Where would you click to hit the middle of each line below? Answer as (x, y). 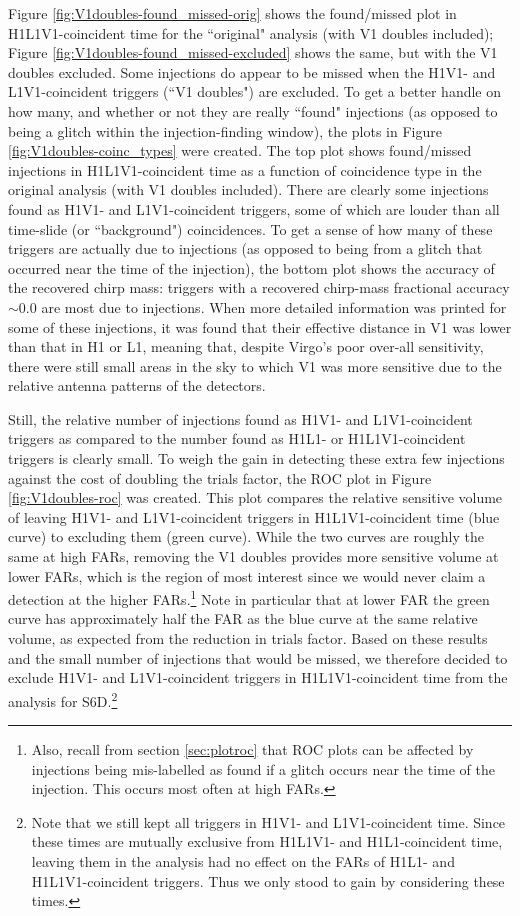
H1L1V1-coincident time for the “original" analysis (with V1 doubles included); (251, 32)
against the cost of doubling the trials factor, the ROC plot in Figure (220, 477)
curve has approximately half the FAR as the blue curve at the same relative (243, 618)
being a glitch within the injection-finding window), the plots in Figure (225, 130)
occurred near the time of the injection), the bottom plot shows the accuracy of (251, 267)
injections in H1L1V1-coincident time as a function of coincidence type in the (245, 169)
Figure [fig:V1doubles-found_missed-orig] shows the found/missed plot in (232, 13)
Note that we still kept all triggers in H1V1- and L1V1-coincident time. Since (268, 821)
